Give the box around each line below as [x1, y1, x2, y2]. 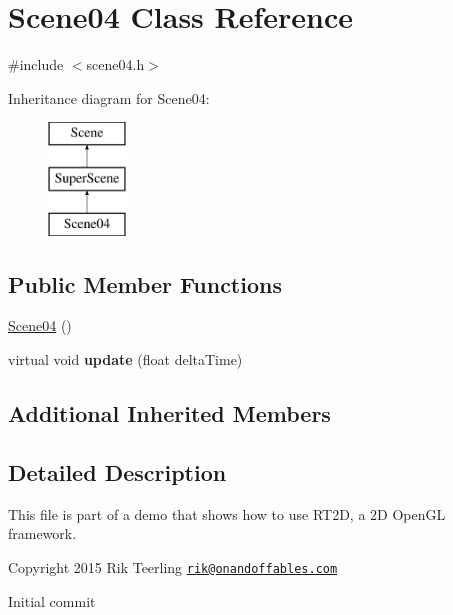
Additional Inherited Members [8, 398, 331, 429]
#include [8, 54, 64, 75]
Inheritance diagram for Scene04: [8, 87, 210, 108]
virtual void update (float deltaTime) [8, 349, 243, 370]
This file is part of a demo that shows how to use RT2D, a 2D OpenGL [8, 503, 446, 524]
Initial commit [8, 590, 96, 611]
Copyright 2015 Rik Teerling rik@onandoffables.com [8, 556, 338, 577]
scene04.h [86, 54, 145, 75]
